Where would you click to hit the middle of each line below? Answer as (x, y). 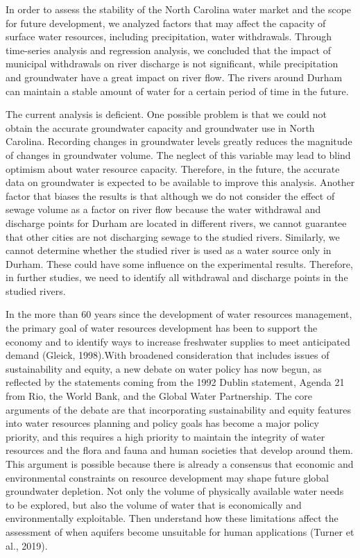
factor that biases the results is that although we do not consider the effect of (170, 195)
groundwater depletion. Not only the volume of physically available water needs (175, 491)
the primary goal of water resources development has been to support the (162, 328)
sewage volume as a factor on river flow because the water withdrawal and (163, 209)
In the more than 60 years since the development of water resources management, (179, 314)
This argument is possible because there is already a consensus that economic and (180, 464)
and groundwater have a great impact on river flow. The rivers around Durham (174, 77)
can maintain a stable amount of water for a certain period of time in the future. (177, 91)
